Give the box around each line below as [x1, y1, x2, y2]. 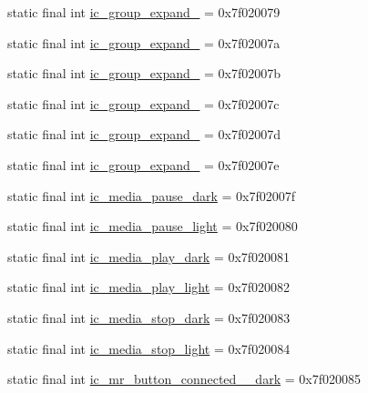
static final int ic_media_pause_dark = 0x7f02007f [7, 186, 296, 205]
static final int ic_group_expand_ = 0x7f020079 [7, 3, 281, 21]
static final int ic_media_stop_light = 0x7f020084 [7, 338, 291, 358]
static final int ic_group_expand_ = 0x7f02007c [7, 94, 280, 113]
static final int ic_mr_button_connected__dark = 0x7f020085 [7, 369, 361, 388]
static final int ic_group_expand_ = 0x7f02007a [7, 33, 281, 52]
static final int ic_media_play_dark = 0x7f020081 [7, 247, 291, 266]
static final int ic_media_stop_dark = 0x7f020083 [7, 307, 291, 327]
